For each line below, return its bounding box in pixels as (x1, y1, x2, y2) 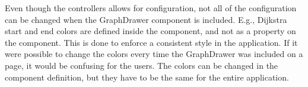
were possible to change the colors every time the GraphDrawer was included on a (5, 48, 303, 60)
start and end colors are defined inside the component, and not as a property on (5, 25, 296, 37)
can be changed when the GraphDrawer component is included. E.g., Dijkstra (5, 13, 287, 25)
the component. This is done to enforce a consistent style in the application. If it (5, 36, 298, 48)
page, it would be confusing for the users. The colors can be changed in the (5, 59, 278, 71)
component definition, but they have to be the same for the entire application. (5, 71, 289, 83)
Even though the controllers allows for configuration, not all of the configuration (5, 2, 297, 14)
